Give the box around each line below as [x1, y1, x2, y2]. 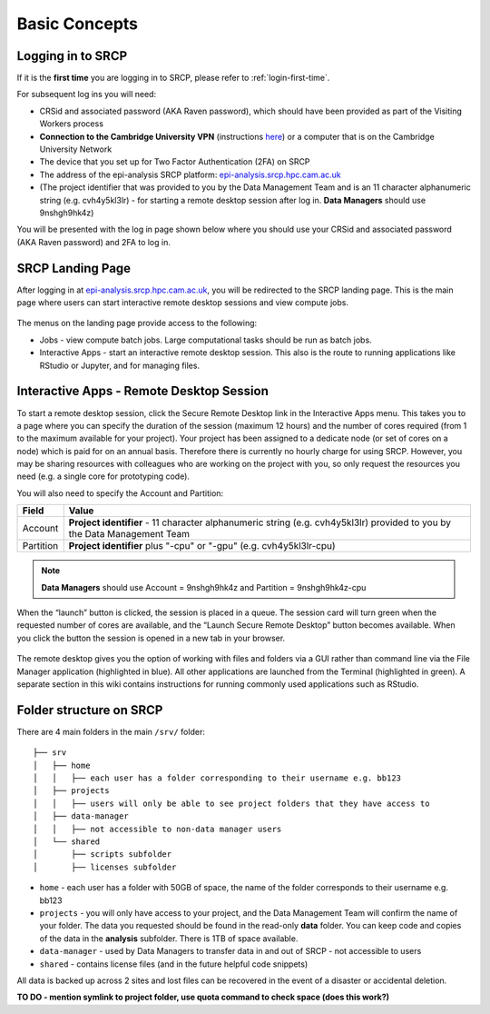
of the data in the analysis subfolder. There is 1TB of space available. [39, 932, 299, 944]
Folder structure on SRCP [16, 702, 163, 718]
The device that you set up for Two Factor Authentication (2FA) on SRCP [39, 156, 310, 167]
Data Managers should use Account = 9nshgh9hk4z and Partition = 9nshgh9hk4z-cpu [41, 582, 367, 592]
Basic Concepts [16, 14, 139, 34]
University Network [39, 144, 113, 154]
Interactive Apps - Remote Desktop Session [16, 383, 269, 399]
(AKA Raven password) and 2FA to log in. [16, 236, 171, 247]
